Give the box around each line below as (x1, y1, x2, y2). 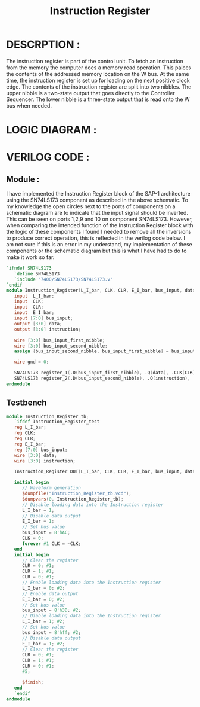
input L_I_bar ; (14, 293, 55, 299)
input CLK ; (14, 298, 44, 304)
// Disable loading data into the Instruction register (21, 501, 164, 508)
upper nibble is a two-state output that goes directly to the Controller (6, 89, 176, 96)
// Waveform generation (21, 485, 82, 491)
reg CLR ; (14, 435, 36, 442)
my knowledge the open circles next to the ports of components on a (6, 203, 176, 210)
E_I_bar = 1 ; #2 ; (21, 641, 65, 647)
